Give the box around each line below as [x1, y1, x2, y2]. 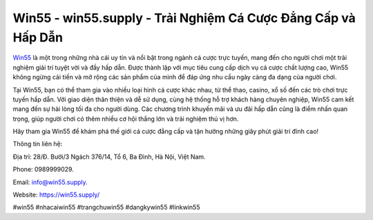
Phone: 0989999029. [12, 166, 74, 174]
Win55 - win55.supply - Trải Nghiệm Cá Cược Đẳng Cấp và [12, 10, 356, 26]
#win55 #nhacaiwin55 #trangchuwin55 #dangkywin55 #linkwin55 [12, 203, 200, 212]
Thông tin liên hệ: [12, 140, 63, 148]
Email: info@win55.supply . [12, 178, 88, 186]
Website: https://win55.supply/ [12, 190, 100, 199]
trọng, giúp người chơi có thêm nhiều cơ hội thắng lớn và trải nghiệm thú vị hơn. [12, 114, 239, 123]
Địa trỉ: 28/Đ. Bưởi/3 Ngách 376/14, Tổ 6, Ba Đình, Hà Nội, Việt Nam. [12, 152, 207, 161]
